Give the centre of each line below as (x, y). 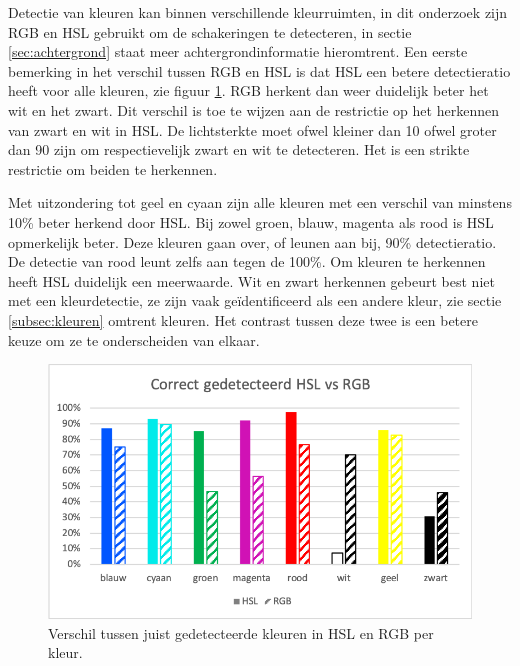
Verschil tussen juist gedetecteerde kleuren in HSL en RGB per (241, 632)
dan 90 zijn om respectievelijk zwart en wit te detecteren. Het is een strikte (239, 149)
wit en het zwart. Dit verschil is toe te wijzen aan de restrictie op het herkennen (253, 109)
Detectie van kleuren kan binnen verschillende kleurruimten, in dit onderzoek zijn (258, 12)
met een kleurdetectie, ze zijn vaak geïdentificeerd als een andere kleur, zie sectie (255, 300)
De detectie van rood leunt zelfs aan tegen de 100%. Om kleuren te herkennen (247, 261)
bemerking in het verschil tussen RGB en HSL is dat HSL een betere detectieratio (259, 70)
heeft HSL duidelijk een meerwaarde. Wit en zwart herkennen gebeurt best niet (251, 280)
